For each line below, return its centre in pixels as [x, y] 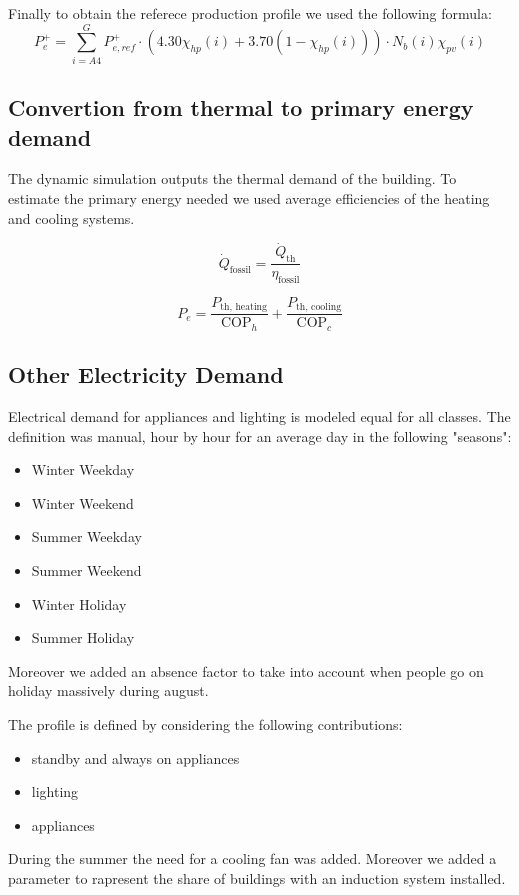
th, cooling [318, 307]
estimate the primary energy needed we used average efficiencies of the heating [249, 197]
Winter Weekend [82, 502]
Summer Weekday [86, 536]
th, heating [243, 307]
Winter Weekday [83, 469]
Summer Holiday [83, 637]
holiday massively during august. [108, 690]
